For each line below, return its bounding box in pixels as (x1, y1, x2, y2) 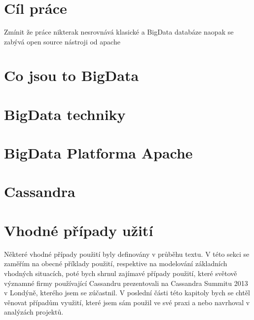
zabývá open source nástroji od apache (4, 36, 120, 46)
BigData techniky (4, 104, 126, 124)
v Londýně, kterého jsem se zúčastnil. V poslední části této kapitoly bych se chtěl (4, 287, 250, 298)
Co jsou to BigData (4, 65, 139, 85)
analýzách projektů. (4, 307, 64, 317)
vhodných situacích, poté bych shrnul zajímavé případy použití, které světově (4, 268, 237, 278)
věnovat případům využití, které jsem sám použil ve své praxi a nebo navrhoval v (4, 297, 250, 307)
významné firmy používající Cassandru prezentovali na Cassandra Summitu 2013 (4, 278, 248, 288)
